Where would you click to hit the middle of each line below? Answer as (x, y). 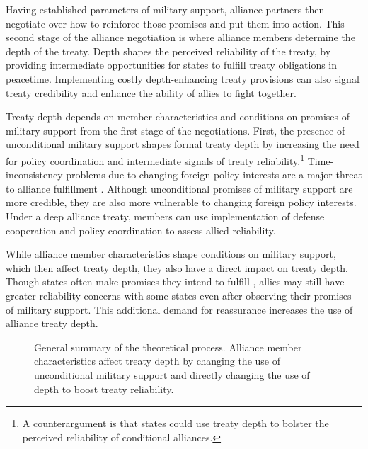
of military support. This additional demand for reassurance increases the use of (179, 309)
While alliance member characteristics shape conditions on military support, (171, 254)
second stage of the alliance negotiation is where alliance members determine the (180, 37)
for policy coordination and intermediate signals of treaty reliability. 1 (155, 159)
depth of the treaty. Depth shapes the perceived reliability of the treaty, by (168, 51)
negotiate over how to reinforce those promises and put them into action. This (175, 23)
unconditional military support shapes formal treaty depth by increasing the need (183, 144)
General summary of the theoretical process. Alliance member (168, 347)
